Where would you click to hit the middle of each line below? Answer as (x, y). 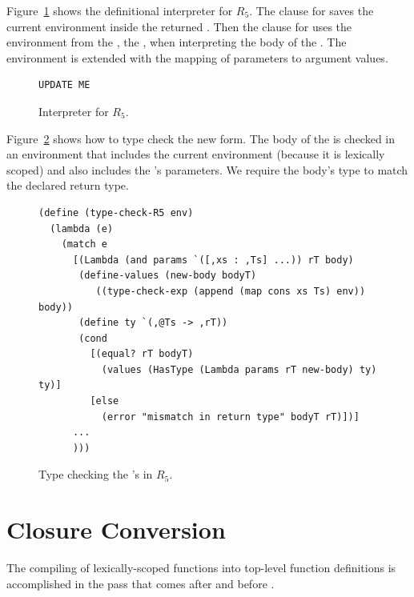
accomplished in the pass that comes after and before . (141, 583)
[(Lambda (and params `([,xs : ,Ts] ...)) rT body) (213, 260)
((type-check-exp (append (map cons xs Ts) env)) (231, 291)
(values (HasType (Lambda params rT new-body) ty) (239, 369)
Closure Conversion (116, 529)
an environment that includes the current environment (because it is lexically (196, 154)
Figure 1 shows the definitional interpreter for (120, 10)
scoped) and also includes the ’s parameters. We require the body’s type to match (207, 169)
